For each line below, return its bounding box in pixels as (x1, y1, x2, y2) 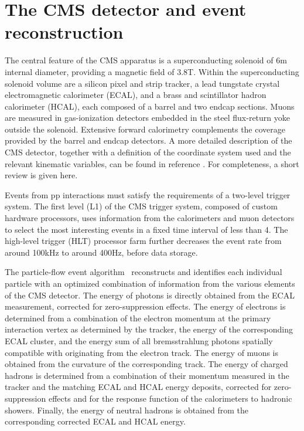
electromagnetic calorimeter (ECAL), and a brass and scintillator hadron (5, 89, 267, 101)
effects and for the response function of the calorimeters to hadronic (48, 392, 292, 404)
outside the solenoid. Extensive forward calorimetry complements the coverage (5, 123, 285, 135)
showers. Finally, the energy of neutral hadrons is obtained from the (5, 403, 249, 416)
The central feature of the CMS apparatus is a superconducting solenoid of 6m (5, 54, 287, 66)
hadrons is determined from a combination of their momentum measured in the (5, 369, 289, 381)
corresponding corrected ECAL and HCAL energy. (5, 415, 186, 427)
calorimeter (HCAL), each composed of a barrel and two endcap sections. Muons (5, 100, 295, 112)
